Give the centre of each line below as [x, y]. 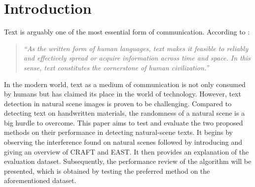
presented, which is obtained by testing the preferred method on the [107, 171]
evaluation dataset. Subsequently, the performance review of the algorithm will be [128, 161]
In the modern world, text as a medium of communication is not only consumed [125, 84]
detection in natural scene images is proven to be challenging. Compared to [118, 103]
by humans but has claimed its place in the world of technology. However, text [123, 94]
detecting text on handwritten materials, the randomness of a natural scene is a [125, 113]
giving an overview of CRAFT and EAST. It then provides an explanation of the [127, 151]
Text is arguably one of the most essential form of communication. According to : [127, 32]
